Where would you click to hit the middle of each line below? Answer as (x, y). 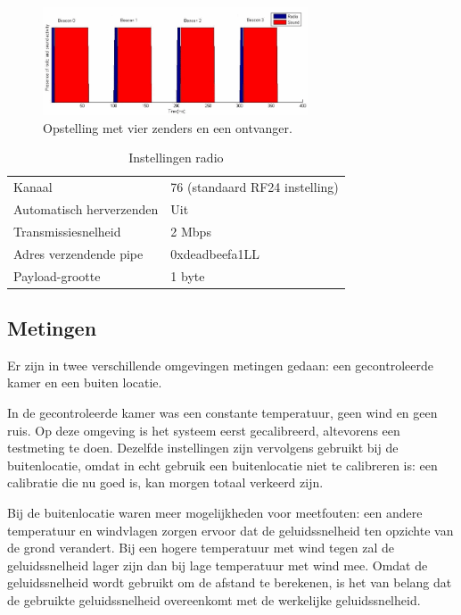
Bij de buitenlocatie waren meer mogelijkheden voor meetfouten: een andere (215, 513)
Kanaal (33, 187)
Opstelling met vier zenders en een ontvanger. (168, 127)
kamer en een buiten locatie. (85, 382)
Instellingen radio (176, 158)
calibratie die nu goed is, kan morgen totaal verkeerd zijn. (165, 482)
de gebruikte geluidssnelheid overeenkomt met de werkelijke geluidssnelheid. (214, 599)
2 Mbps (191, 231)
